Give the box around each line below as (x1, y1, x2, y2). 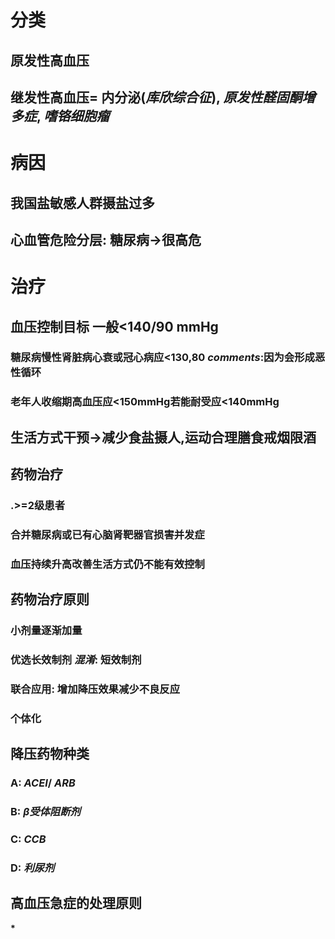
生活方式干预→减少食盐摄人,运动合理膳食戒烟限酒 (10, 429, 317, 446)
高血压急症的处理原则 (10, 895, 142, 912)
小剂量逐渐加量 (10, 624, 83, 638)
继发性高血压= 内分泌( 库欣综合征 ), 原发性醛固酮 (10, 89, 303, 106)
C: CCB (10, 832, 47, 846)
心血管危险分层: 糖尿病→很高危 (10, 231, 202, 248)
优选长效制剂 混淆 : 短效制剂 (10, 653, 142, 667)
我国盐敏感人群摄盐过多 (10, 194, 155, 211)
